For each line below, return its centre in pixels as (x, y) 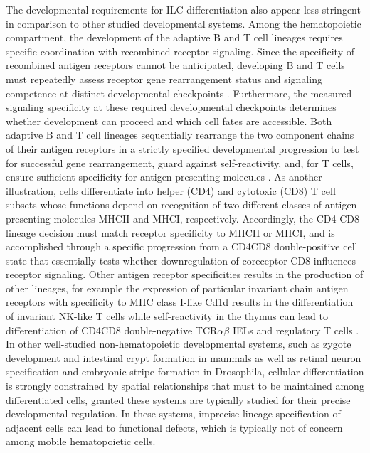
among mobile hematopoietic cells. (81, 441)
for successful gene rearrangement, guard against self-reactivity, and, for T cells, (180, 162)
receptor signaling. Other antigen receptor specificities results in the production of (185, 274)
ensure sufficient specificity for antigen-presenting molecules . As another (164, 177)
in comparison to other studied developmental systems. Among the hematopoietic (184, 23)
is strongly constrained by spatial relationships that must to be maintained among (185, 386)
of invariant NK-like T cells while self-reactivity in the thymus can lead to (167, 316)
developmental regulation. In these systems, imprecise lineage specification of (173, 414)
